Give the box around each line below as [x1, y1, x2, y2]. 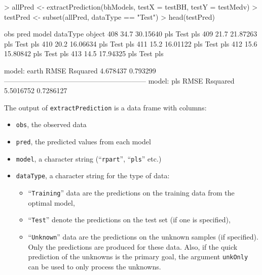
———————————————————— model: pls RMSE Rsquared [4, 75, 235, 86]
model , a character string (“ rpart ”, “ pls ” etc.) [16, 153, 162, 164]
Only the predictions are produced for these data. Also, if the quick [28, 241, 238, 252]
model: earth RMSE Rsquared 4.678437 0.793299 [4, 65, 156, 75]
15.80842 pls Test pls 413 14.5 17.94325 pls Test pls [4, 48, 164, 59]
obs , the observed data [16, 119, 87, 130]
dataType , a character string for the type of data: [16, 170, 170, 181]
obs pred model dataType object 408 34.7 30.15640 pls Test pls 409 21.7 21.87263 [4, 28, 257, 39]
